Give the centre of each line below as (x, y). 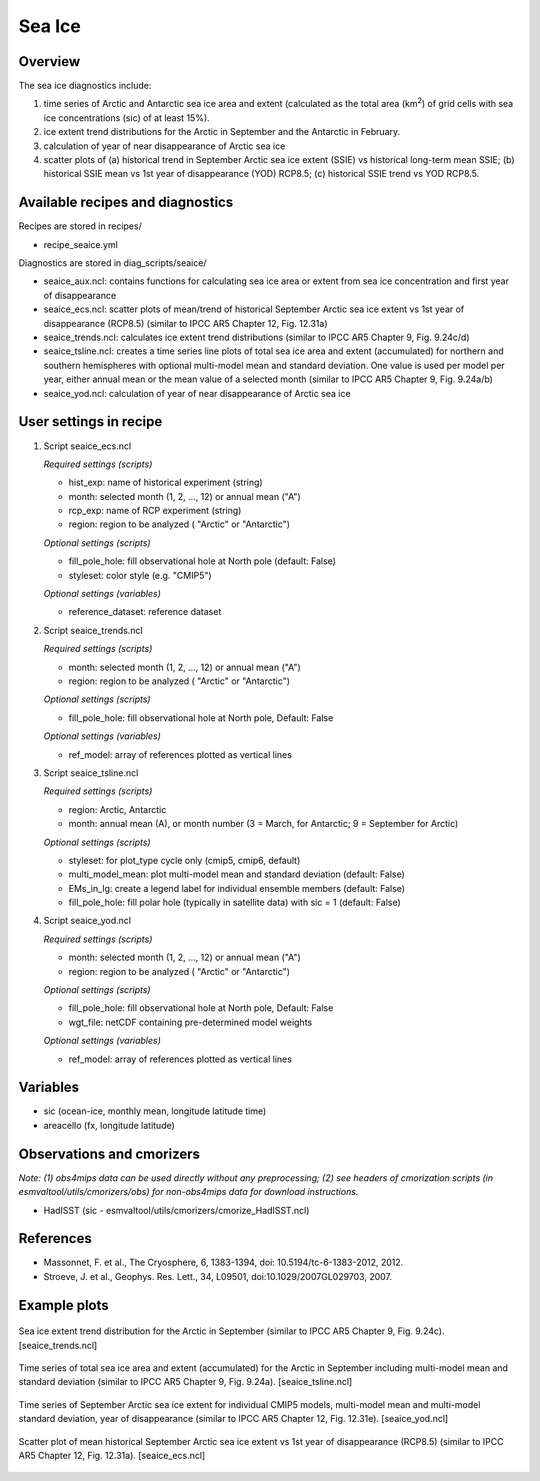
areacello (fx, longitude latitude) (109, 1125)
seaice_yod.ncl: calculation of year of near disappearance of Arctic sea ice (197, 393)
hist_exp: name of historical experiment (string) (166, 482)
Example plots (63, 1305)
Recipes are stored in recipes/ (80, 226)
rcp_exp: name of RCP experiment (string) (155, 511)
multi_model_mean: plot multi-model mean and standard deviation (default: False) (236, 874)
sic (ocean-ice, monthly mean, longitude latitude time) (155, 1111)
